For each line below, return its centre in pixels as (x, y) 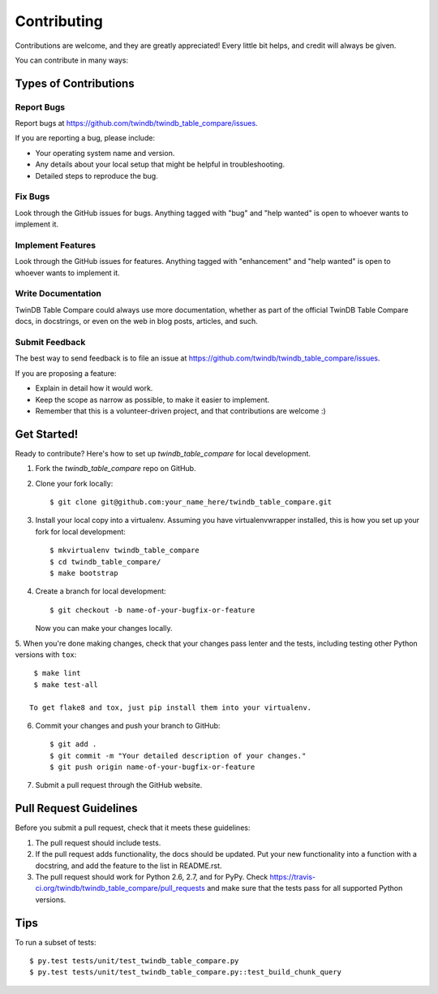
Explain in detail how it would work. (94, 388)
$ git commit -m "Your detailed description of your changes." (178, 756)
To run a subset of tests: (56, 942)
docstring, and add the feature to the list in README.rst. (129, 866)
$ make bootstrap (84, 573)
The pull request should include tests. (98, 843)
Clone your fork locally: (74, 483)
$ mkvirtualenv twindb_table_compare (125, 551)
